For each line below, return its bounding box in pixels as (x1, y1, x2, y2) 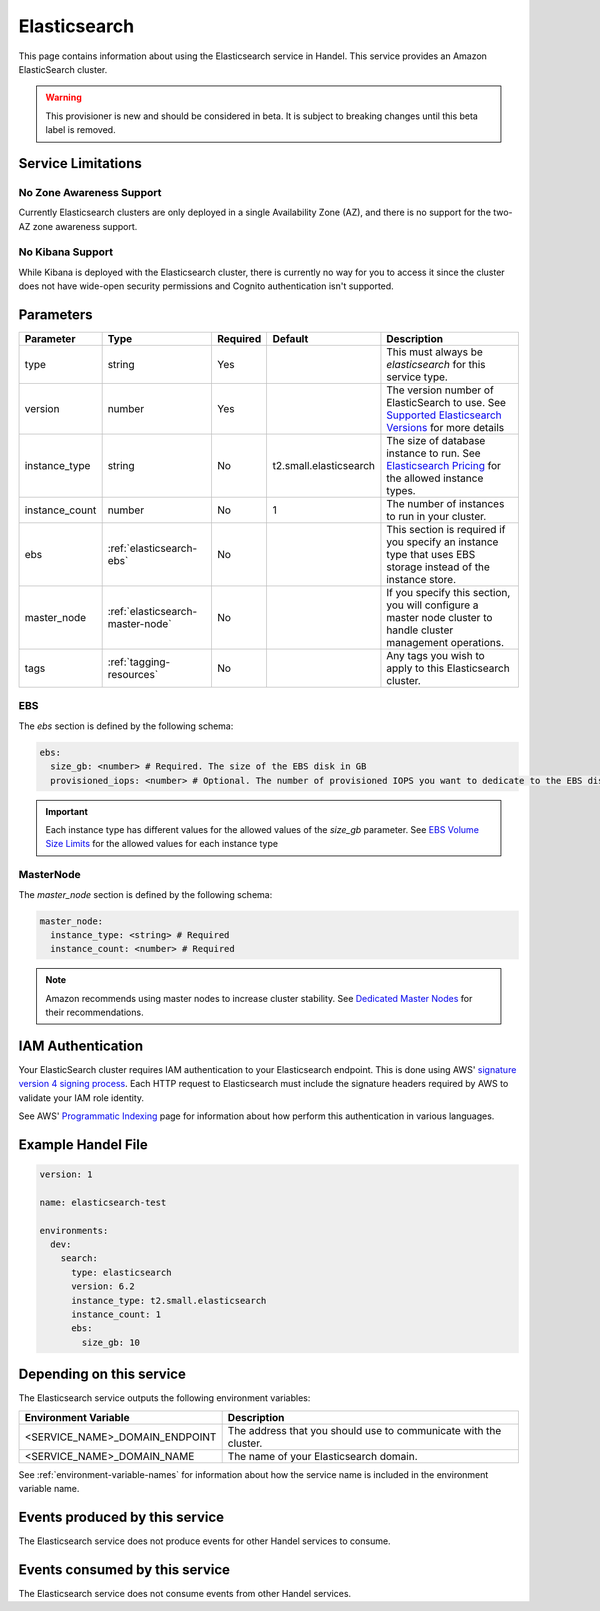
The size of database (386, 434, 486, 448)
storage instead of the (386, 560, 490, 574)
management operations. (386, 636, 505, 650)
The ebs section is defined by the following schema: (18, 720, 234, 732)
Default (272, 332, 309, 346)
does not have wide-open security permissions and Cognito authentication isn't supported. (18, 280, 394, 292)
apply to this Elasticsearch (386, 661, 510, 675)
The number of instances (386, 497, 505, 511)
